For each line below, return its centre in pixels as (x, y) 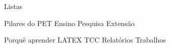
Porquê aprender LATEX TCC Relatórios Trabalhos (85, 40)
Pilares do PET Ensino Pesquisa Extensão (69, 23)
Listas (13, 6)
